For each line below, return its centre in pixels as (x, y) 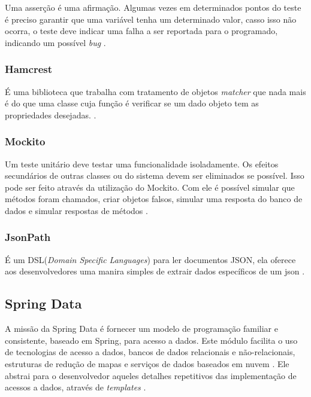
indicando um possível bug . (55, 42)
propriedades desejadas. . (51, 114)
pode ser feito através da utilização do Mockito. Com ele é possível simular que (150, 187)
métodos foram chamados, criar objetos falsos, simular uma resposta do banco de (154, 199)
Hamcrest (29, 69)
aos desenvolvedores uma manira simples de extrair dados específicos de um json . (155, 271)
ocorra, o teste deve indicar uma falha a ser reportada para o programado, (141, 31)
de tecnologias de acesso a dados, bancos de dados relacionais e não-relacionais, (150, 352)
